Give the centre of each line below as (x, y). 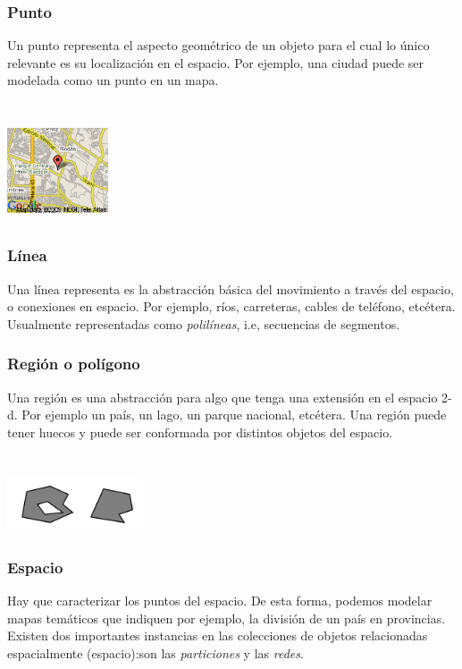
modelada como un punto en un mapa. (113, 80)
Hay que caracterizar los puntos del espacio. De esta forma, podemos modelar (220, 600)
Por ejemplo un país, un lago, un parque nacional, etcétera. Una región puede (234, 415)
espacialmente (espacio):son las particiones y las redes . (155, 652)
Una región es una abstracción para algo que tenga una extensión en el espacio (223, 397)
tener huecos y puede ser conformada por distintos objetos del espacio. (200, 432)
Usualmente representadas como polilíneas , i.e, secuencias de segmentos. (204, 323)
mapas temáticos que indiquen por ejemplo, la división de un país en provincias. (227, 618)
